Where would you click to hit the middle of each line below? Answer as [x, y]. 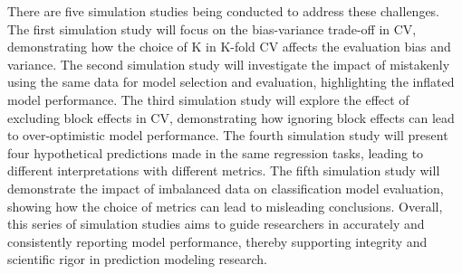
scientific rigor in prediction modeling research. [137, 259]
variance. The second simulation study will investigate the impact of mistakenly [229, 64]
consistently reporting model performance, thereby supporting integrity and [217, 241]
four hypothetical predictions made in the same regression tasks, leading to [216, 152]
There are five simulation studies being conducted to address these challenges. [224, 11]
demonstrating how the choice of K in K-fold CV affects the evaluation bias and [229, 47]
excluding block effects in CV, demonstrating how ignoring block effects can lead [231, 117]
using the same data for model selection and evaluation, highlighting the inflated [231, 82]
